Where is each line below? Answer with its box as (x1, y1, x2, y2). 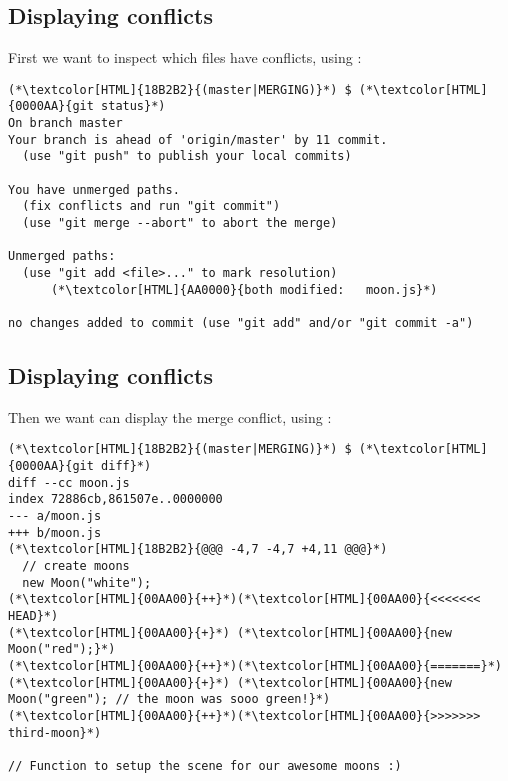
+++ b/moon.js (8, 525, 102, 540)
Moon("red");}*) (8, 642, 116, 657)
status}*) (101, 99, 166, 114)
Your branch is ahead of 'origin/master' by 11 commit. (8, 132, 388, 147)
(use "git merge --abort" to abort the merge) (22, 216, 338, 231)
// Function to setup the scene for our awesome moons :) (8, 758, 402, 773)
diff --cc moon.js (8, 475, 130, 490)
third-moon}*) (8, 725, 102, 740)
